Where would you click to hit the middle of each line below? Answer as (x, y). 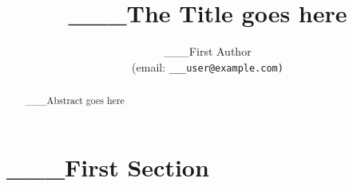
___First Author (208, 51)
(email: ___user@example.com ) (208, 66)
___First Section (108, 167)
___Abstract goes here (75, 101)
